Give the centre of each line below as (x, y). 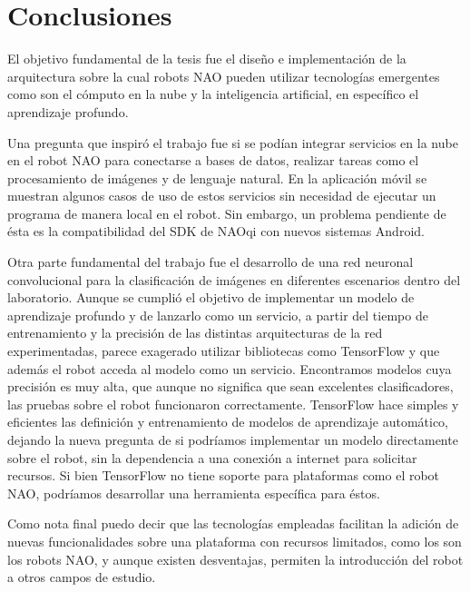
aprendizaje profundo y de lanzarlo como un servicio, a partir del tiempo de (218, 315)
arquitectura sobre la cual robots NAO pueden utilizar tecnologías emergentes (224, 76)
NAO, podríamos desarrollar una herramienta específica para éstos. (194, 493)
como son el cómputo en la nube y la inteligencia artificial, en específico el (213, 94)
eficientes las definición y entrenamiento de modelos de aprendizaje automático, (228, 422)
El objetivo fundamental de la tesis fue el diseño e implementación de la (207, 59)
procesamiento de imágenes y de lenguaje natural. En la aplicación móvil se (217, 178)
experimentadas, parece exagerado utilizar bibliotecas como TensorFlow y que (224, 351)
